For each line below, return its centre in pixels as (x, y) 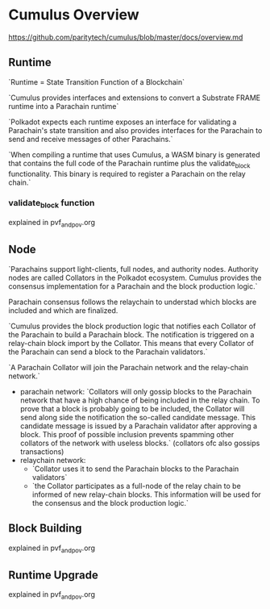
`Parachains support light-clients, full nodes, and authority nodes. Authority (134, 269)
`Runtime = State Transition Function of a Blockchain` (97, 81)
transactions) (42, 451)
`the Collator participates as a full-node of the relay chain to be (137, 486)
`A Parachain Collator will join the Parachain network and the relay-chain (129, 367)
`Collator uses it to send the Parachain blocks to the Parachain (135, 469)
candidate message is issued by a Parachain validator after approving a (139, 426)
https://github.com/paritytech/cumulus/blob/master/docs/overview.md (126, 37)
